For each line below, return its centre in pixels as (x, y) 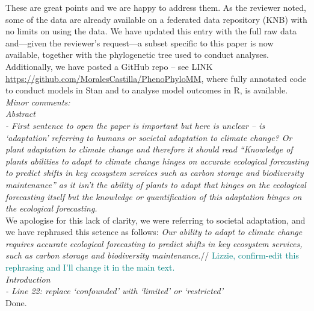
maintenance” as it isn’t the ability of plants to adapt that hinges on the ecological (156, 184)
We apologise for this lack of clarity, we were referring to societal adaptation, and (155, 220)
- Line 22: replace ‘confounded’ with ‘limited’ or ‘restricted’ (114, 291)
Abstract (20, 114)
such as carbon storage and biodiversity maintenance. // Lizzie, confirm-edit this (152, 255)
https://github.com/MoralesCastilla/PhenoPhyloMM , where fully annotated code (156, 78)
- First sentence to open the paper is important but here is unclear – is (135, 125)
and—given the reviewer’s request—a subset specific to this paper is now (140, 42)
